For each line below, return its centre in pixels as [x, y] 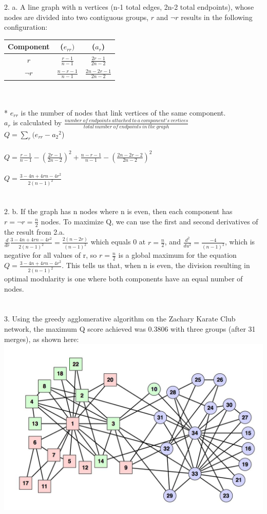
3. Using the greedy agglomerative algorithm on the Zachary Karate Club [120, 319]
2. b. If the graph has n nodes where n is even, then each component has [118, 211]
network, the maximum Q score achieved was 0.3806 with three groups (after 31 [130, 329]
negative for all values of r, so [51, 255]
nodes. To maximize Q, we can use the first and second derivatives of [149, 221]
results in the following [217, 17]
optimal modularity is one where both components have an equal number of [123, 279]
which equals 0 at [118, 242]
